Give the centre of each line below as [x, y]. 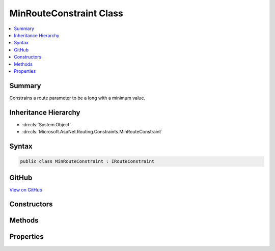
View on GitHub [26, 190]
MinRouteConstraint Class [66, 13]
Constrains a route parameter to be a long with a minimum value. [77, 98]
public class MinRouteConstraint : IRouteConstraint [87, 161]
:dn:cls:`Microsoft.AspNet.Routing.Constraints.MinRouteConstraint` [92, 132]
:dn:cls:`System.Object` [47, 124]
